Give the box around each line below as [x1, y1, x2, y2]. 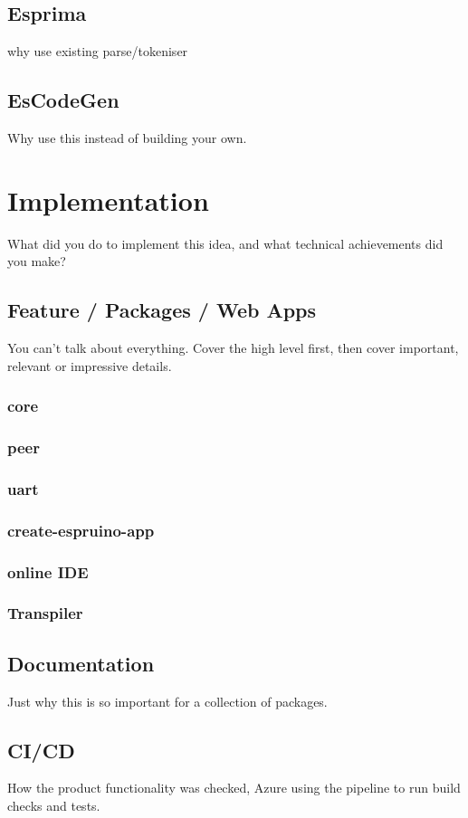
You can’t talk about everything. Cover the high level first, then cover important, [7, 338, 459, 357]
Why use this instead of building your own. [7, 128, 247, 147]
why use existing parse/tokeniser [7, 42, 188, 61]
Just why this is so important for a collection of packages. [7, 691, 328, 710]
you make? [7, 252, 66, 271]
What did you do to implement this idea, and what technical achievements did [7, 233, 444, 252]
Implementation [7, 181, 209, 218]
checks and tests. [7, 795, 100, 814]
